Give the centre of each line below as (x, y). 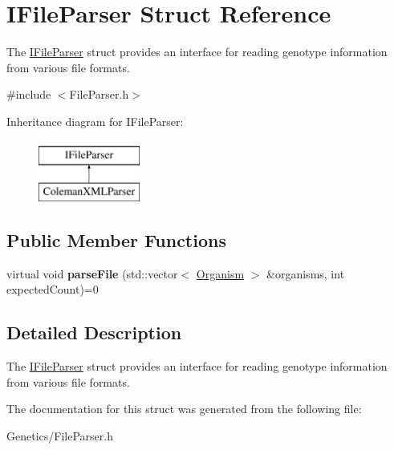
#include (29, 94)
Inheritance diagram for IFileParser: (95, 121)
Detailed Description (94, 332)
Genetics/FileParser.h (60, 436)
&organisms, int (306, 273)
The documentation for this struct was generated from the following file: (184, 409)
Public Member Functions (116, 240)
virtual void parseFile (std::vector (92, 273)
